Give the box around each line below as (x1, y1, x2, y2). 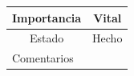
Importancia (12, 9, 82, 26)
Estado (29, 30, 64, 46)
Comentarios (12, 50, 74, 66)
